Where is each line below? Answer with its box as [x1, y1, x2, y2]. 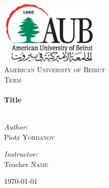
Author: [4, 121, 28, 132]
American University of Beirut [4, 64, 105, 74]
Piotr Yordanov [4, 131, 55, 142]
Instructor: [4, 149, 38, 159]
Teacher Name [4, 158, 49, 169]
